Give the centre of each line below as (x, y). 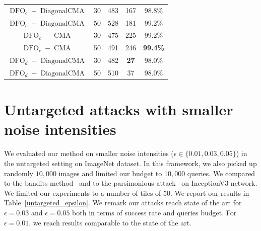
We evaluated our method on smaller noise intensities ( (89, 153)
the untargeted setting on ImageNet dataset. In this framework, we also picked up (130, 163)
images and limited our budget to (110, 173)
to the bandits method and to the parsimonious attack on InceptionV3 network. (131, 183)
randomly (19, 173)
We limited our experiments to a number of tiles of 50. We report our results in (127, 192)
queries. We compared (221, 173)
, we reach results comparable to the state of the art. (110, 222)
